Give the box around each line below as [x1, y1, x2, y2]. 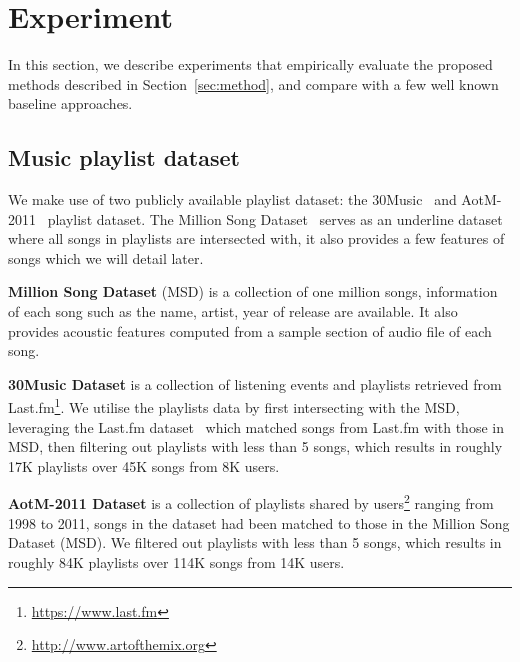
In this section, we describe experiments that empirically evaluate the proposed [8, 54, 493, 75]
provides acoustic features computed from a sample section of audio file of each [8, 320, 492, 341]
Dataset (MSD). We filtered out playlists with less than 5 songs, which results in [8, 532, 502, 553]
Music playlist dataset [8, 142, 240, 173]
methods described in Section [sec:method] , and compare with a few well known [8, 73, 499, 94]
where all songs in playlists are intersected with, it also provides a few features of [8, 228, 505, 249]
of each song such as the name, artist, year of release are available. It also [8, 301, 458, 322]
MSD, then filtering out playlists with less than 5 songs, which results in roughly [8, 436, 503, 457]
